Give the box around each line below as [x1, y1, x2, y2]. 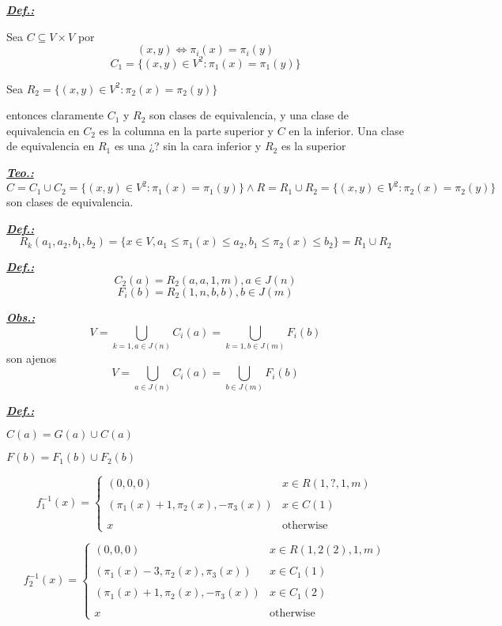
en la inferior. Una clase [289, 122, 404, 138]
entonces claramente [6, 107, 104, 123]
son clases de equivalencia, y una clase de [149, 107, 349, 123]
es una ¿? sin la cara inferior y [114, 138, 262, 154]
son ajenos [6, 349, 57, 366]
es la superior [281, 138, 346, 154]
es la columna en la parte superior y [99, 122, 274, 138]
